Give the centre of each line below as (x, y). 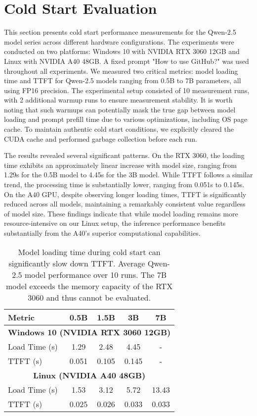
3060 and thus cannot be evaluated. (89, 297)
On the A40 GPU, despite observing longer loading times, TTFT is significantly (125, 194)
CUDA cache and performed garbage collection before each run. (101, 138)
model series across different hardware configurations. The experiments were (119, 41)
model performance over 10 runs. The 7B (96, 274)
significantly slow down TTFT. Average (77, 263)
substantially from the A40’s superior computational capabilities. (102, 233)
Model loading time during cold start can (89, 252)
